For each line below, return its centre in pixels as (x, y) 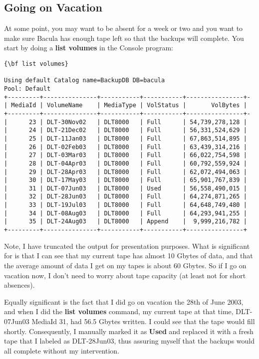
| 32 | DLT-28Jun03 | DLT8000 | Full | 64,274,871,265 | (126, 197)
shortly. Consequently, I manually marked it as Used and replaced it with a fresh (129, 331)
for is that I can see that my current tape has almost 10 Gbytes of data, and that (129, 256)
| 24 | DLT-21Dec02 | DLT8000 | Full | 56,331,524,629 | (126, 130)
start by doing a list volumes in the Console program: (89, 48)
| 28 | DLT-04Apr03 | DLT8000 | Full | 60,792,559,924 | (126, 163)
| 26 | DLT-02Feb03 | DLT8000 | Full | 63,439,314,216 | (126, 147)
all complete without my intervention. (62, 350)
